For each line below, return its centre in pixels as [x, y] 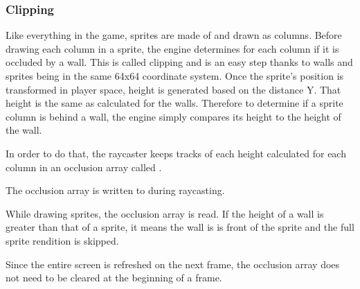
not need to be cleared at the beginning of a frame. [114, 278]
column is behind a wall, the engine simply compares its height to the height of [173, 116]
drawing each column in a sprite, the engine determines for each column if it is [172, 48]
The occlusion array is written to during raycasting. [115, 190]
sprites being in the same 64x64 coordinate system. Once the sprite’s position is [175, 76]
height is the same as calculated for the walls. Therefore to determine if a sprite [174, 103]
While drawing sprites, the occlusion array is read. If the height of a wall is [165, 213]
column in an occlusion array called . [84, 167]
